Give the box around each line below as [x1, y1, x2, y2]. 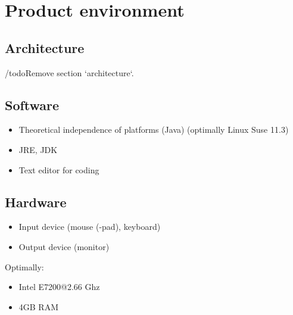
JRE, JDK [18, 143, 58, 155]
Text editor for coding [18, 163, 99, 176]
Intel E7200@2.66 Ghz [18, 280, 100, 293]
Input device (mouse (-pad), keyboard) [18, 220, 161, 233]
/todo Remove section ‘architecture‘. [5, 66, 134, 79]
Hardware [5, 192, 67, 211]
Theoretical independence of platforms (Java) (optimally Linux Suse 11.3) [18, 123, 289, 136]
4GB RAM [18, 300, 59, 313]
